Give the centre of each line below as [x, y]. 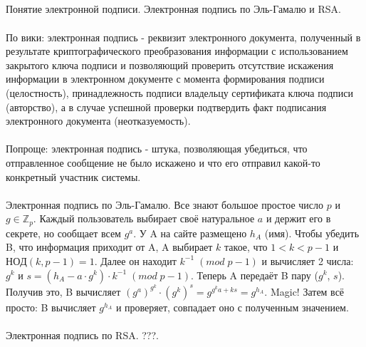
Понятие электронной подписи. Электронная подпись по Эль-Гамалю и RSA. [173, 9]
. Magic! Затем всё [304, 291]
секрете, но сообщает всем [63, 233]
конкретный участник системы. [73, 176]
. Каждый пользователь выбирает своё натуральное [144, 218]
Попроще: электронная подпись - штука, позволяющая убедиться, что [157, 149]
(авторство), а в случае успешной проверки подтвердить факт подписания [166, 107]
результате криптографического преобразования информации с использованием [177, 51]
